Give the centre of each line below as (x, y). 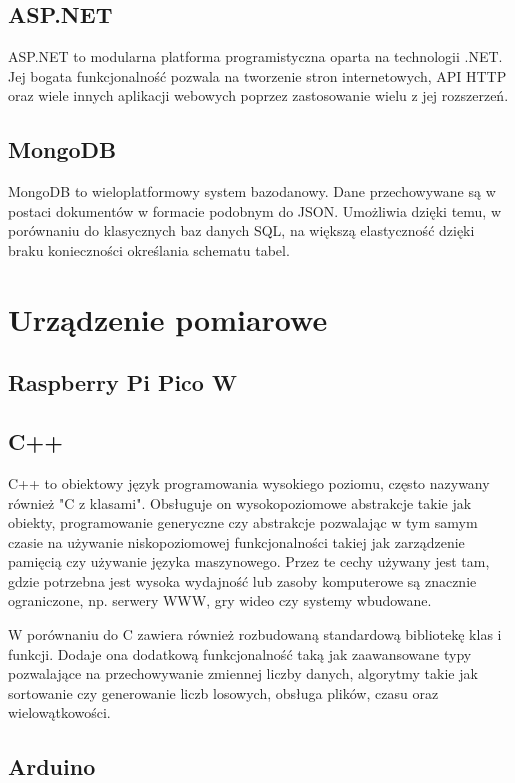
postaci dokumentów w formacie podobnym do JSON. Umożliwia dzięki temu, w (255, 210)
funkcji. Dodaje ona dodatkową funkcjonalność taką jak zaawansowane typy (240, 653)
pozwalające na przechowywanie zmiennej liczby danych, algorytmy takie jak (243, 673)
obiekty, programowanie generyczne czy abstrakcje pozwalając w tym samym (243, 522)
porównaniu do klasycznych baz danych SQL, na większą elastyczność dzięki (241, 230)
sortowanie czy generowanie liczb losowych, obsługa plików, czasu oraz (223, 692)
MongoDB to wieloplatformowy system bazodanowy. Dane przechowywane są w (252, 191)
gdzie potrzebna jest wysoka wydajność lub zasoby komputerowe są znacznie (242, 580)
